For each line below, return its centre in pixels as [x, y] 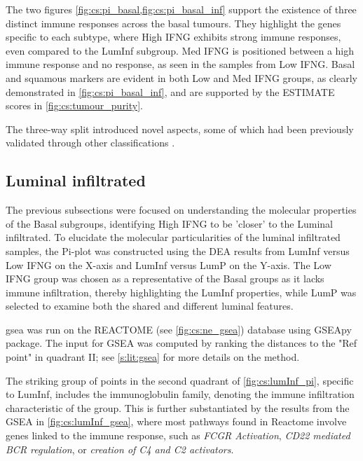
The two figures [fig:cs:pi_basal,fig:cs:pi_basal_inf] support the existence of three [181, 9]
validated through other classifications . [90, 143]
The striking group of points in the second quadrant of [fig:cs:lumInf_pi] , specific [180, 380]
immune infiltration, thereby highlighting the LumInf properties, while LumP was [181, 292]
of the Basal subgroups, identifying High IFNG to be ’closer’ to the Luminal [169, 223]
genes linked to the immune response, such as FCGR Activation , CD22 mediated [178, 435]
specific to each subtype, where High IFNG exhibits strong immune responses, [173, 37]
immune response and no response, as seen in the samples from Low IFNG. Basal [180, 64]
